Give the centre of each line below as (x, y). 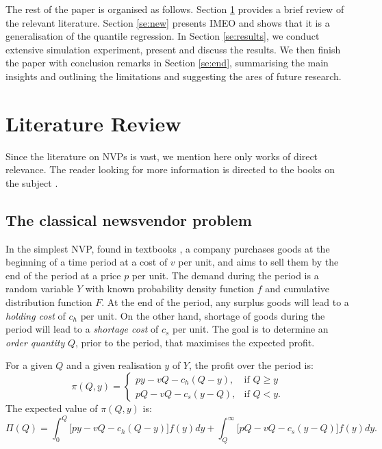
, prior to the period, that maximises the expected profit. (195, 342)
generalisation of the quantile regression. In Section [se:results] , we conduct (163, 36)
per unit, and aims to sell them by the (258, 262)
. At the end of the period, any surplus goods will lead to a (225, 302)
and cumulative (297, 288)
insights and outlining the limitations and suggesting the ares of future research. (174, 76)
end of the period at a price (63, 275)
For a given (29, 365)
